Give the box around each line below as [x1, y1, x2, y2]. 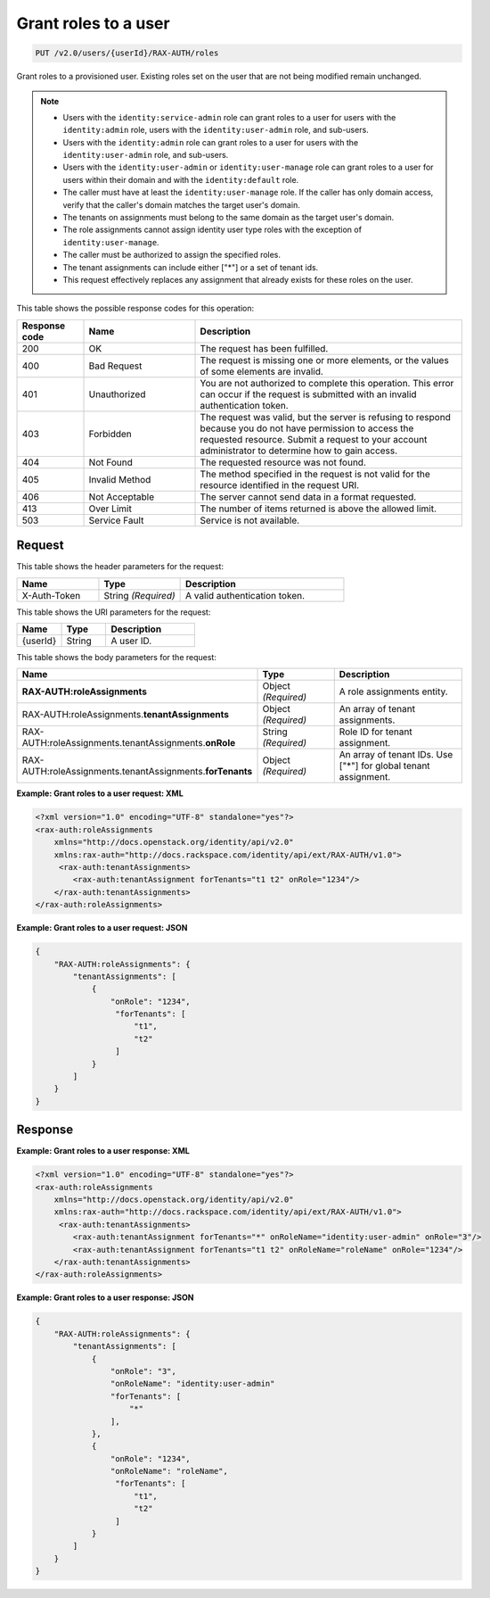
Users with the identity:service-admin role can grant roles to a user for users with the [62, 112, 396, 122]
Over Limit [88, 502, 133, 515]
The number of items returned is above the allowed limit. [200, 502, 437, 515]
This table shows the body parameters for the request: [16, 652, 217, 663]
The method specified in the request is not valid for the [200, 468, 431, 480]
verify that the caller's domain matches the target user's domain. [62, 199, 300, 210]
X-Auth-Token [21, 589, 81, 601]
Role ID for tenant [339, 725, 413, 738]
